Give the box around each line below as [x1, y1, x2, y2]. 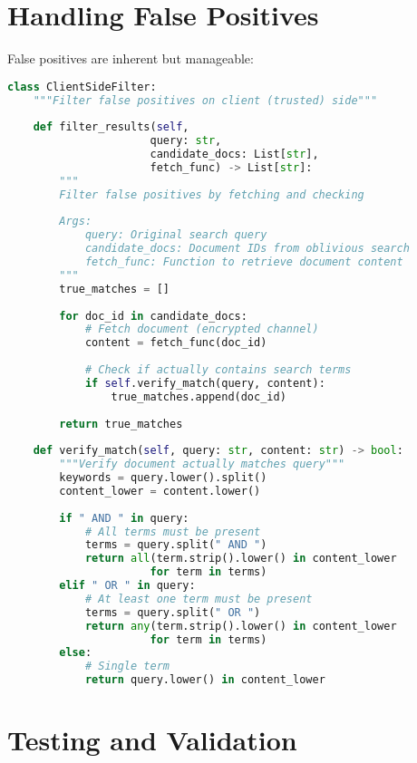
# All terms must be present [84, 525, 261, 538]
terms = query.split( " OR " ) [84, 605, 261, 619]
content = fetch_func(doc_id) [84, 336, 267, 350]
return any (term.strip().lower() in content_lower [84, 619, 397, 633]
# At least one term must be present [84, 592, 313, 605]
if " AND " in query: [59, 511, 189, 525]
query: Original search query [84, 228, 267, 242]
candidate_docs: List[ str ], [150, 148, 319, 161]
